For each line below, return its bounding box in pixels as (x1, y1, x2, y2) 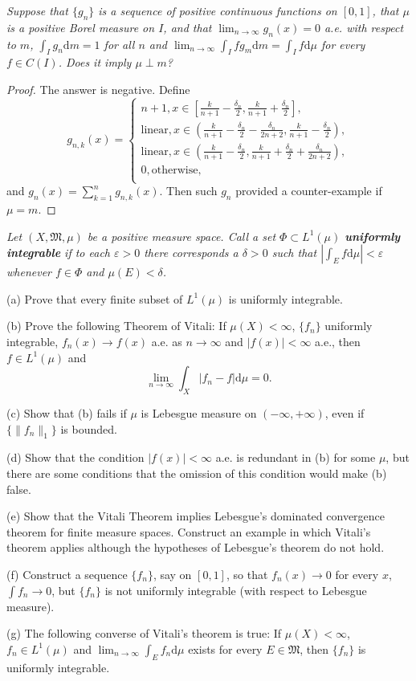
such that (271, 244, 317, 261)
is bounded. (60, 420, 117, 437)
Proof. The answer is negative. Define (6, 80, 190, 97)
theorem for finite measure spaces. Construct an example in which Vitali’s (6, 523, 371, 540)
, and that (163, 18, 212, 35)
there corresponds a (144, 244, 239, 261)
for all (104, 35, 135, 52)
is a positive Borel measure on (6, 18, 155, 35)
